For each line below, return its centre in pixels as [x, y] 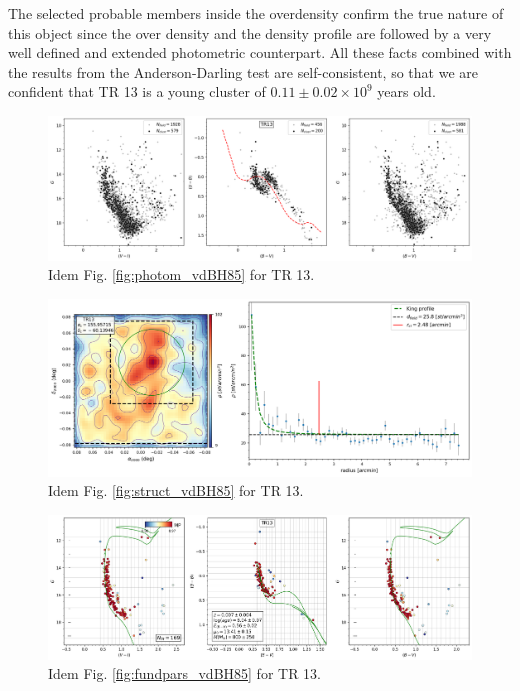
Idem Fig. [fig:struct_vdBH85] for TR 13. [176, 490]
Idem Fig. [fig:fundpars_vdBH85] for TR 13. [185, 673]
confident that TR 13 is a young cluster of [137, 91]
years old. [406, 91]
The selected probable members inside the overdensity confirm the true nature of [256, 13]
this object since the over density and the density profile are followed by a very [250, 32]
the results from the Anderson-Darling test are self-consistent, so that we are [243, 71]
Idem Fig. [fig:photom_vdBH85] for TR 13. [181, 274]
